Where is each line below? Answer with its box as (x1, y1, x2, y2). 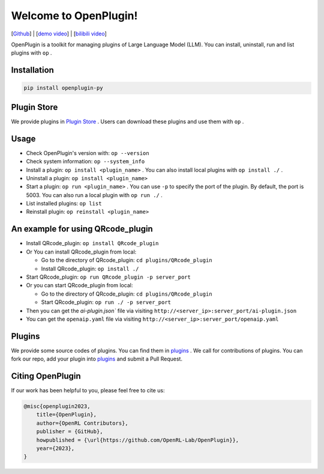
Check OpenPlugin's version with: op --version (26, 149, 149, 156)
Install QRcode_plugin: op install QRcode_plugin (26, 240, 159, 247)
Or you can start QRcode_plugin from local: (26, 282, 133, 289)
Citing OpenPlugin (11, 371, 81, 381)
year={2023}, (36, 445, 75, 452)
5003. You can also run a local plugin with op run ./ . (26, 191, 163, 198)
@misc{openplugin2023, (23, 403, 91, 410)
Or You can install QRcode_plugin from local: (26, 248, 137, 255)
